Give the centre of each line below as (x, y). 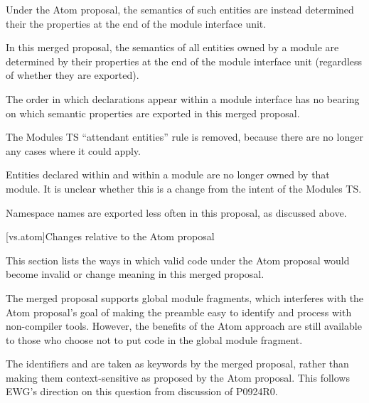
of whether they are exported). (73, 75)
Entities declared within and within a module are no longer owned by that (168, 174)
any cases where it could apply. (73, 150)
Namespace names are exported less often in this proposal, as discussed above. (176, 212)
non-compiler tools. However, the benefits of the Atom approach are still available (184, 326)
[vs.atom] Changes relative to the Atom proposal (110, 236)
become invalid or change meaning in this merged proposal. (135, 274)
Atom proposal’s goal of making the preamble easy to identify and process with (179, 312)
